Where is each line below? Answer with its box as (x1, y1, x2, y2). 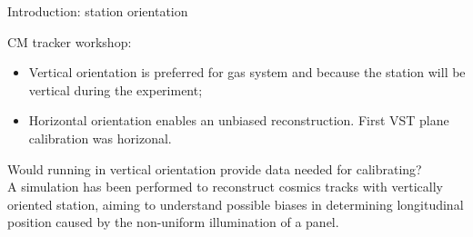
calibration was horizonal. (28, 128, 172, 147)
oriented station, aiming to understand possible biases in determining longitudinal (7, 194, 464, 213)
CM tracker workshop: (7, 32, 132, 51)
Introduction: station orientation (7, 2, 188, 20)
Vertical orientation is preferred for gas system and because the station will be (28, 63, 466, 82)
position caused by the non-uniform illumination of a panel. (7, 212, 339, 232)
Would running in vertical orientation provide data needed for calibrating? (7, 159, 422, 178)
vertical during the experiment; (28, 80, 203, 99)
